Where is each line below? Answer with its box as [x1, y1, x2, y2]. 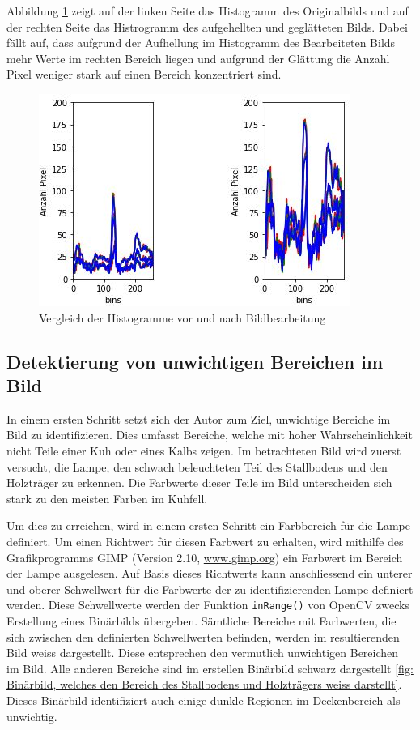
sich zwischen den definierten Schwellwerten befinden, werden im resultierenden [6, 628, 400, 645]
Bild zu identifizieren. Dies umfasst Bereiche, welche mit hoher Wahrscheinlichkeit [6, 426, 413, 443]
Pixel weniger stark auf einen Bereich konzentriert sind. [6, 66, 282, 83]
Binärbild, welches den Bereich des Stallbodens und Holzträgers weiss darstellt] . [6, 676, 402, 693]
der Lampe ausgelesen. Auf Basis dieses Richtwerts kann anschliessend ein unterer [6, 565, 413, 582]
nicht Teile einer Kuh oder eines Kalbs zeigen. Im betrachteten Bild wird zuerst [6, 442, 401, 459]
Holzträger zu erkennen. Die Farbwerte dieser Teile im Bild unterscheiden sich [6, 474, 392, 491]
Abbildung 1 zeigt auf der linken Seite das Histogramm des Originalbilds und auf [6, 2, 409, 19]
